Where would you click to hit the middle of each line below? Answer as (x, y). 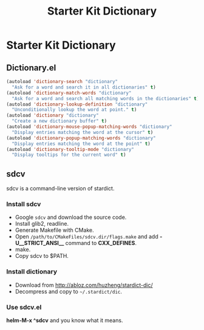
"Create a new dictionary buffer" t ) (59, 121)
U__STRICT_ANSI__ (39, 243)
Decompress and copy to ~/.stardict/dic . (69, 291)
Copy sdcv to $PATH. (42, 256)
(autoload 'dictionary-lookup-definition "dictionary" (77, 104)
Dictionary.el (31, 68)
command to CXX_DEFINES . (101, 243)
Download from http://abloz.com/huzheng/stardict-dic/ (84, 285)
